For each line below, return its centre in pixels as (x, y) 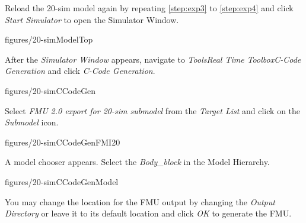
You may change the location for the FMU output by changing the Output (140, 201)
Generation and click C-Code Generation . (80, 71)
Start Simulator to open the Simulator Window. (92, 19)
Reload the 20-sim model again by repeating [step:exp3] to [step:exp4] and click (149, 8)
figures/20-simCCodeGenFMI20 (63, 142)
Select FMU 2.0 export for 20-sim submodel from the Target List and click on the (153, 110)
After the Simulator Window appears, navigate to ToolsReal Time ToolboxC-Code (153, 59)
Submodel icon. (32, 122)
